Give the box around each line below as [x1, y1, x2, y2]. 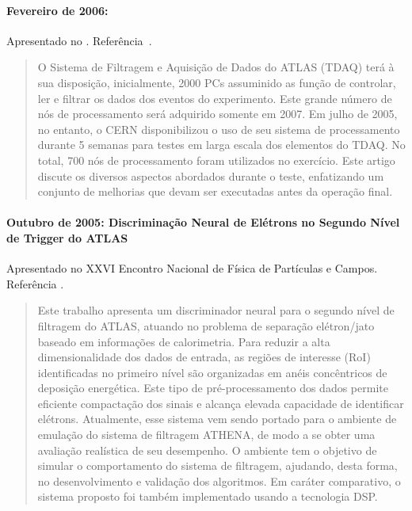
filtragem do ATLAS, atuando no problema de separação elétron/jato [37, 317, 375, 334]
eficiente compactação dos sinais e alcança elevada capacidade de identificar [37, 395, 404, 411]
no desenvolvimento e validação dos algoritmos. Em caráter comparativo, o [37, 472, 401, 489]
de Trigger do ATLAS [6, 229, 128, 246]
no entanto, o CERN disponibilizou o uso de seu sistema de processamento [37, 120, 400, 137]
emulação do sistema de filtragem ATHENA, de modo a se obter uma [37, 426, 376, 443]
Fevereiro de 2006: [6, 2, 109, 18]
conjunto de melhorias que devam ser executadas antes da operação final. [37, 183, 393, 200]
